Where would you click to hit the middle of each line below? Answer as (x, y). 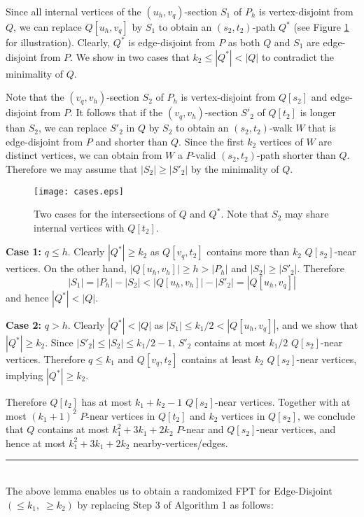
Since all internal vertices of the (73, 11)
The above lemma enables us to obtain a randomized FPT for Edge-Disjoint (169, 490)
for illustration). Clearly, (58, 42)
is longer (318, 112)
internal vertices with (79, 227)
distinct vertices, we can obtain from (84, 155)
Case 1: (24, 252)
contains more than (248, 252)
